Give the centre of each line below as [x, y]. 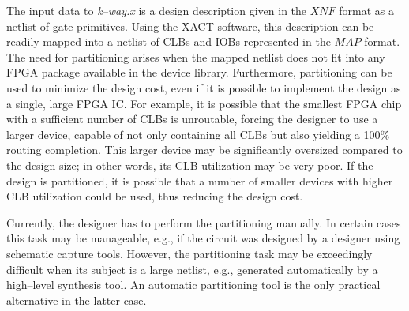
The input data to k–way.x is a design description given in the [157, 10]
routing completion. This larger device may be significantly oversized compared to [204, 150]
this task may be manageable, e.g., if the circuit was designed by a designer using [203, 238]
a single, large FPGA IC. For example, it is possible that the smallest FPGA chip [204, 103]
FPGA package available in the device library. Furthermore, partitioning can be [199, 72]
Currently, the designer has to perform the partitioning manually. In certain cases [204, 222]
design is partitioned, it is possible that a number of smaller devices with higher [200, 180]
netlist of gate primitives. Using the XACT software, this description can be [190, 26]
